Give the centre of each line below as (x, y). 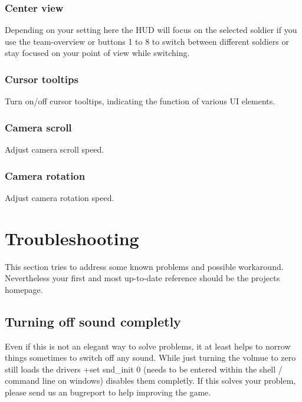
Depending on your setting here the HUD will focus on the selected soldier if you (151, 30)
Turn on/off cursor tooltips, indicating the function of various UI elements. (140, 101)
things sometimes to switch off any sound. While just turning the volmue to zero (150, 357)
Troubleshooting (72, 238)
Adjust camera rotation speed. (60, 197)
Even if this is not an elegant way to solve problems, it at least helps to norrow (148, 346)
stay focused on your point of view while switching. (97, 53)
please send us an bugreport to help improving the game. (108, 392)
